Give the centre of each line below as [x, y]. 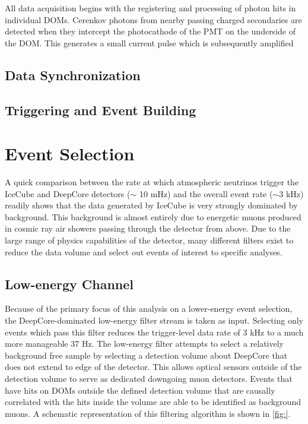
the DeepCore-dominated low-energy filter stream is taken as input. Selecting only [154, 320]
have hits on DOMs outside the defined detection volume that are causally [140, 390]
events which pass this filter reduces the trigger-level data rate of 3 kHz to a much [154, 332]
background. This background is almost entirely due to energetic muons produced [153, 216]
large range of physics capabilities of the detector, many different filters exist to [149, 240]
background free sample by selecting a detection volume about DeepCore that [146, 355]
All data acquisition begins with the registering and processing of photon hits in [150, 8]
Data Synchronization [73, 75]
